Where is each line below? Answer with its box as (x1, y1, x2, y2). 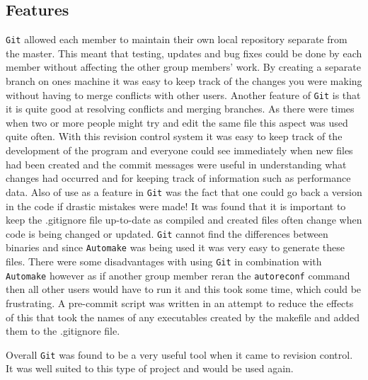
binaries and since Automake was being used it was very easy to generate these (6, 240, 345, 255)
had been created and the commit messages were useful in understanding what (6, 156, 347, 171)
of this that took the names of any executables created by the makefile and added (6, 309, 360, 324)
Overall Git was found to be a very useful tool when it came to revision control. (6, 347, 353, 362)
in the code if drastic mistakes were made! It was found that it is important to (6, 198, 346, 213)
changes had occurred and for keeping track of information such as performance (6, 171, 351, 185)
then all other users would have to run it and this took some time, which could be (6, 282, 362, 296)
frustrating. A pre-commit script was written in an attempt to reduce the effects (6, 295, 354, 310)
